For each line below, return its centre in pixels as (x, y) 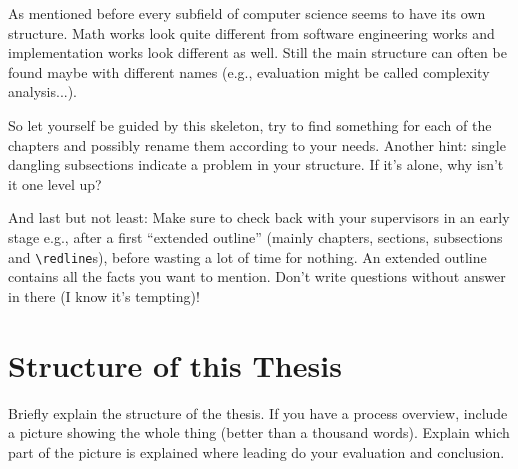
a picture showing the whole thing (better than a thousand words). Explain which (259, 432)
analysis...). (43, 91)
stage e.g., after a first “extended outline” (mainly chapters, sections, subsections (255, 236)
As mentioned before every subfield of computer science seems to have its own (247, 13)
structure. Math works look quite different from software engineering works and (251, 32)
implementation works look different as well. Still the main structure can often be (257, 52)
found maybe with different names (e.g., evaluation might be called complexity (249, 71)
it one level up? (55, 183)
